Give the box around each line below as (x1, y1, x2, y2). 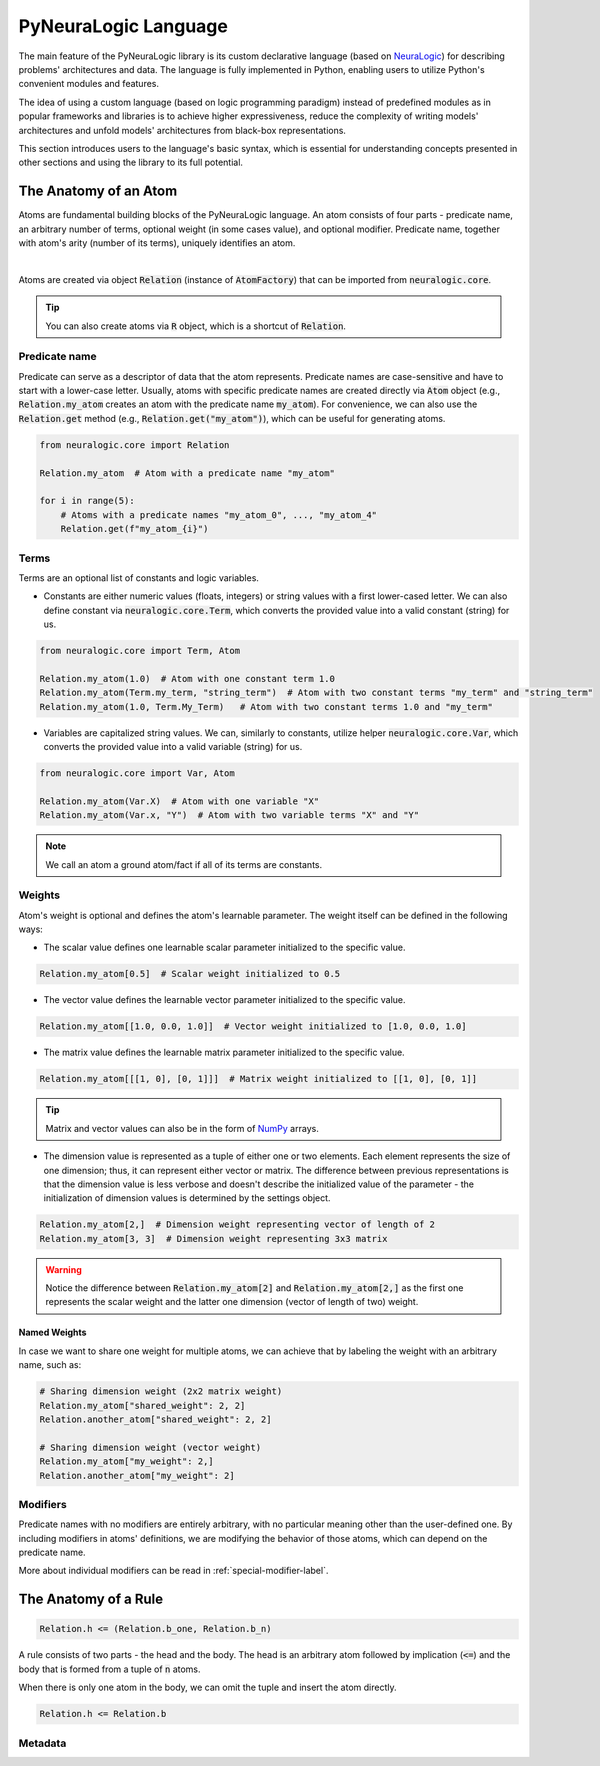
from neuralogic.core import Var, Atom (39, 767, 235, 779)
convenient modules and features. (18, 78, 160, 90)
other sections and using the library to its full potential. (18, 156, 244, 169)
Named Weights (18, 1326, 87, 1339)
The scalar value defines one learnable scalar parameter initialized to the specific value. (43, 941, 406, 954)
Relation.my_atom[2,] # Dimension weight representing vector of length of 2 (39, 1219, 435, 1230)
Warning (45, 1263, 82, 1275)
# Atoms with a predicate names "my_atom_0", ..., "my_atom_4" (60, 509, 378, 520)
